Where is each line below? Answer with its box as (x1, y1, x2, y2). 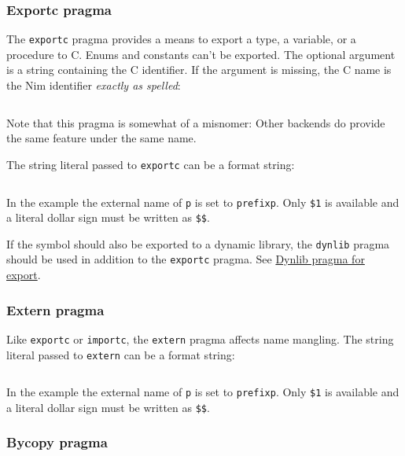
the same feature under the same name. (6, 130, 197, 146)
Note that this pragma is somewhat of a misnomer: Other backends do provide (6, 114, 385, 131)
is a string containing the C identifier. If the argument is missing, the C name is (6, 61, 392, 78)
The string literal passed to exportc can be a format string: (6, 156, 295, 172)
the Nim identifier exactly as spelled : (6, 77, 181, 94)
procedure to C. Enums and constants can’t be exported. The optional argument (6, 46, 396, 62)
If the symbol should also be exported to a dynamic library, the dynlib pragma (6, 235, 390, 252)
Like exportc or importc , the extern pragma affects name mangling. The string (6, 330, 394, 347)
